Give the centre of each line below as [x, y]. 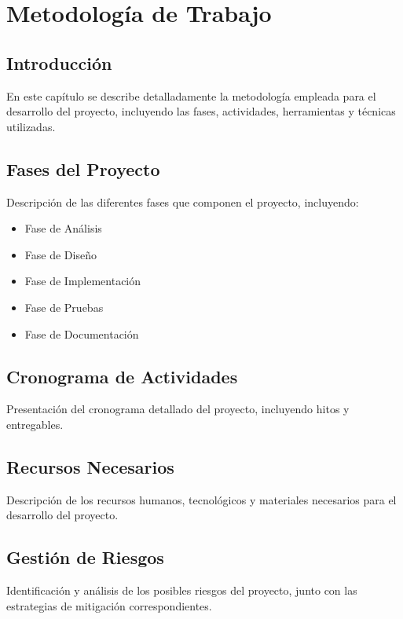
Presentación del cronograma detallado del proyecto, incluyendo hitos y [178, 409]
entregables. [35, 424]
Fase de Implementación [83, 281]
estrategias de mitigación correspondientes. [109, 605]
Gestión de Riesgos [85, 557]
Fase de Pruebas [64, 307]
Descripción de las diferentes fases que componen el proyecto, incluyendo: [183, 201]
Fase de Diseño [60, 254]
